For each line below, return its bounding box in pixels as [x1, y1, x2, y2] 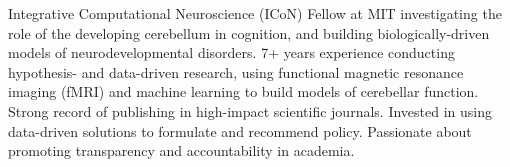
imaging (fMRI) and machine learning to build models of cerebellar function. [8, 81, 479, 102]
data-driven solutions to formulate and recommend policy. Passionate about [8, 120, 472, 141]
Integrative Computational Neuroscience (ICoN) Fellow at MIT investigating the [8, 3, 502, 23]
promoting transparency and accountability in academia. [8, 140, 355, 161]
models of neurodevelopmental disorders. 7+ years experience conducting [8, 42, 455, 63]
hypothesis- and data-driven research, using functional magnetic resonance [8, 61, 464, 82]
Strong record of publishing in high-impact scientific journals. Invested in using [8, 100, 492, 121]
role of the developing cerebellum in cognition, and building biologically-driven [8, 22, 490, 43]
